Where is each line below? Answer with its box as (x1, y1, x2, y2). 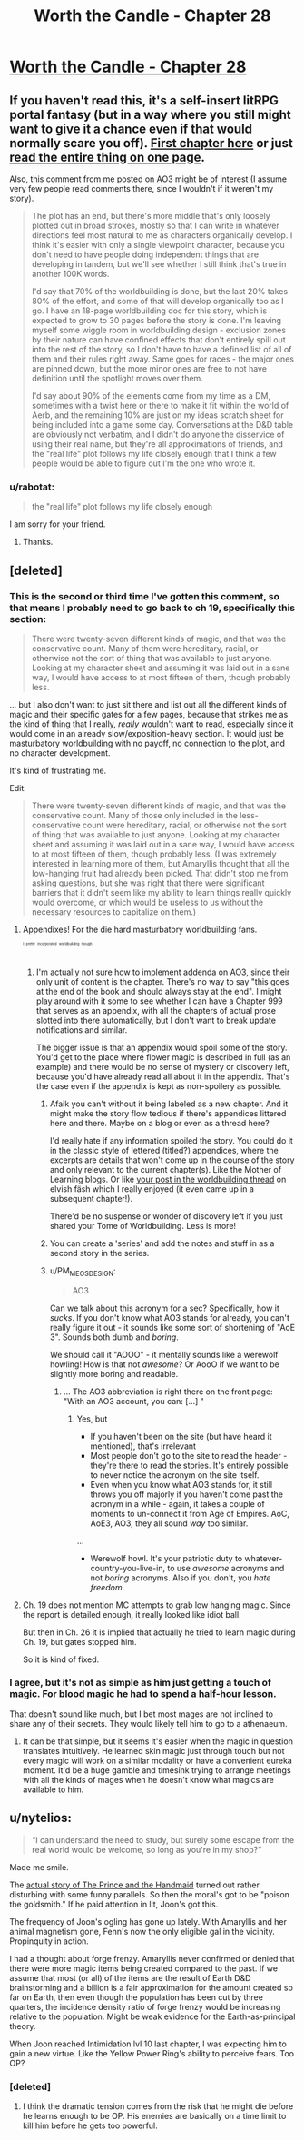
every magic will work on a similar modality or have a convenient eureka (22, 1755, 292, 1766)
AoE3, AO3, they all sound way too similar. (90, 1518, 249, 1529)
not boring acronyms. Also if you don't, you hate (90, 1572, 271, 1583)
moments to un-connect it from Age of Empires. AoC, (90, 1508, 290, 1519)
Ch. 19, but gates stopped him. (22, 1636, 138, 1647)
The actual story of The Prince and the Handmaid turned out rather (9, 1879, 260, 1890)
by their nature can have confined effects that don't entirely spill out (31, 334, 286, 345)
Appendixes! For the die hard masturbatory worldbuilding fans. (22, 924, 258, 935)
